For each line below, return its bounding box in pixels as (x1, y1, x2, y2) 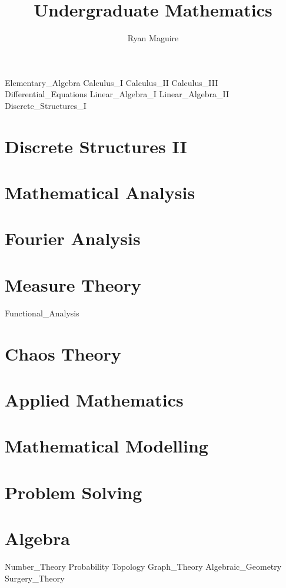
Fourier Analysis (5, 226, 141, 250)
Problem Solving (5, 480, 142, 504)
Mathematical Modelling (5, 434, 208, 458)
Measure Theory (5, 272, 141, 296)
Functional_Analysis (5, 306, 79, 319)
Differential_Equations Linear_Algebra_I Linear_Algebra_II (5, 88, 230, 100)
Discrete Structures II (5, 134, 187, 158)
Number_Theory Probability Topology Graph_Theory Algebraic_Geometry (5, 560, 282, 572)
